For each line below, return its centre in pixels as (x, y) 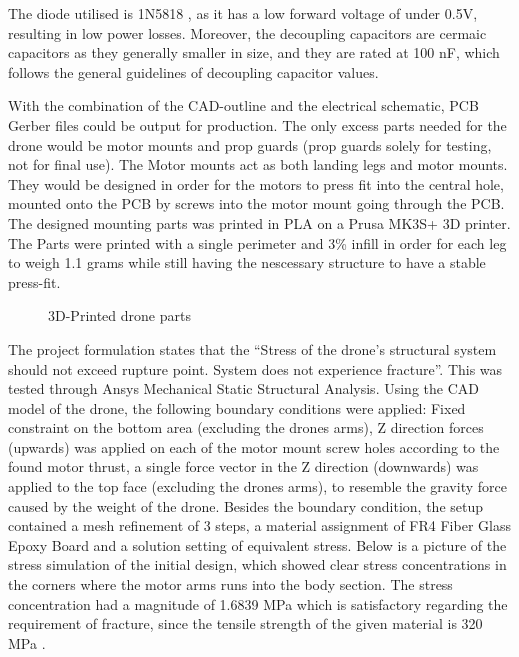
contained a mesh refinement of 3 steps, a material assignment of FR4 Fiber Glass (259, 525)
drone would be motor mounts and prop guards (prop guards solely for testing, (250, 144)
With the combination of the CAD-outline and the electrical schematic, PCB (243, 105)
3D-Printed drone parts (119, 315)
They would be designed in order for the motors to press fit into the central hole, (256, 183)
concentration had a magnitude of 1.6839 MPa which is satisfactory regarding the (258, 603)
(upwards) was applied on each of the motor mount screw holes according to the (254, 446)
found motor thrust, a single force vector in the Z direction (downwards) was (243, 466)
